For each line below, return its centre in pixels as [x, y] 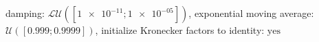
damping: [25, 13]
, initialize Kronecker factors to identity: [180, 30]
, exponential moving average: [251, 13]
